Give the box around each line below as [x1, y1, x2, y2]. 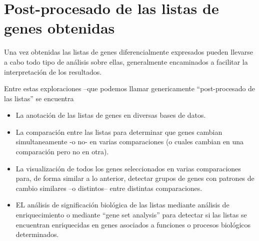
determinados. [15, 229, 59, 239]
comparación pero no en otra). [15, 146, 109, 157]
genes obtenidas [4, 18, 115, 38]
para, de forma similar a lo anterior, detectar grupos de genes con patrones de [15, 173, 254, 183]
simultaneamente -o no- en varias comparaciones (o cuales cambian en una [15, 136, 244, 147]
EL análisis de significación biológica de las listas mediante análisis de [15, 199, 229, 210]
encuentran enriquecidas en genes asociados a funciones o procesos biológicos [15, 219, 251, 229]
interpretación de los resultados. [4, 66, 102, 77]
